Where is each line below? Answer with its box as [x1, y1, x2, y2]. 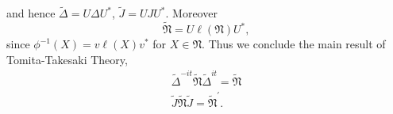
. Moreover [165, 5, 218, 21]
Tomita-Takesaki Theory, [6, 51, 128, 67]
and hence [6, 5, 56, 21]
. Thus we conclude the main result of [202, 36, 386, 52]
